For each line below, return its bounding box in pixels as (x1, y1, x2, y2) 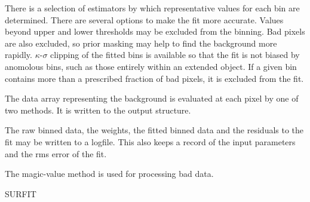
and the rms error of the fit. (5, 147, 107, 160)
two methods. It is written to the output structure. (5, 103, 191, 116)
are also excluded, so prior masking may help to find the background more (5, 36, 277, 49)
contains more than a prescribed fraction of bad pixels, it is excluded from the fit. (5, 72, 304, 84)
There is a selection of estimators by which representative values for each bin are (5, 2, 300, 14)
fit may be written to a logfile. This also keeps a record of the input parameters (5, 135, 296, 148)
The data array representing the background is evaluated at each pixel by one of (5, 92, 299, 105)
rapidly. (5, 48, 32, 61)
